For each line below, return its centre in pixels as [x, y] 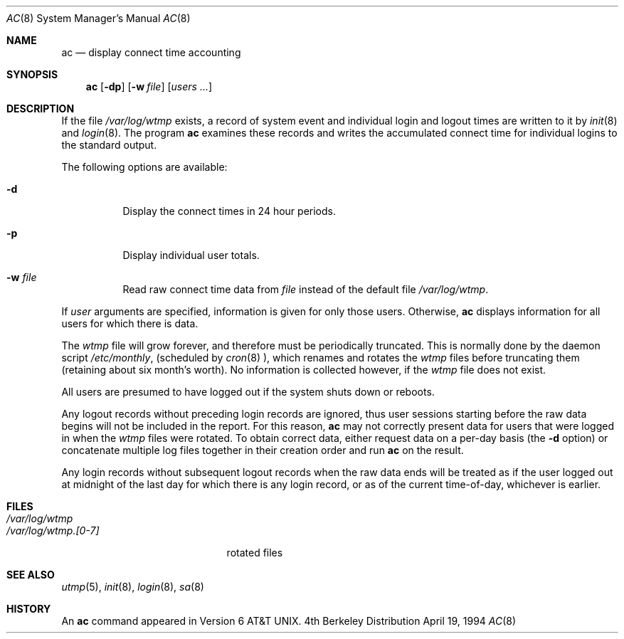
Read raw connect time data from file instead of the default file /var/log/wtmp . [306, 289]
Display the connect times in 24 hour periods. [229, 211]
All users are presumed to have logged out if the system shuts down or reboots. [248, 392]
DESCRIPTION [41, 109]
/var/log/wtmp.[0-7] [53, 530]
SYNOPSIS [32, 74]
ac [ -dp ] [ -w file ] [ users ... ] [149, 86]
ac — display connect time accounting [151, 52]
